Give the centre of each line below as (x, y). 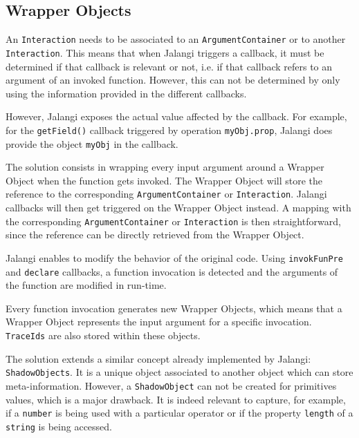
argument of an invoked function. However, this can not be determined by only (173, 80)
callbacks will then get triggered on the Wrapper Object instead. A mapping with (178, 208)
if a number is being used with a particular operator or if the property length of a (179, 413)
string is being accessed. (59, 426)
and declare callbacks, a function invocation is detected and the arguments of (172, 271)
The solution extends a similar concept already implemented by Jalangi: (158, 358)
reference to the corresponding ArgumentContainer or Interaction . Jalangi (166, 194)
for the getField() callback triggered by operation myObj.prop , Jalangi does (169, 130)
